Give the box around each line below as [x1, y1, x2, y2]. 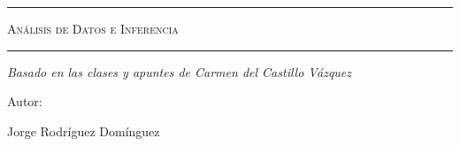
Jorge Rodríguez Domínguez [7, 121, 160, 140]
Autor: [7, 92, 42, 111]
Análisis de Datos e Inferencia [7, 19, 179, 38]
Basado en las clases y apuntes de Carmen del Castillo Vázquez [7, 62, 352, 81]
